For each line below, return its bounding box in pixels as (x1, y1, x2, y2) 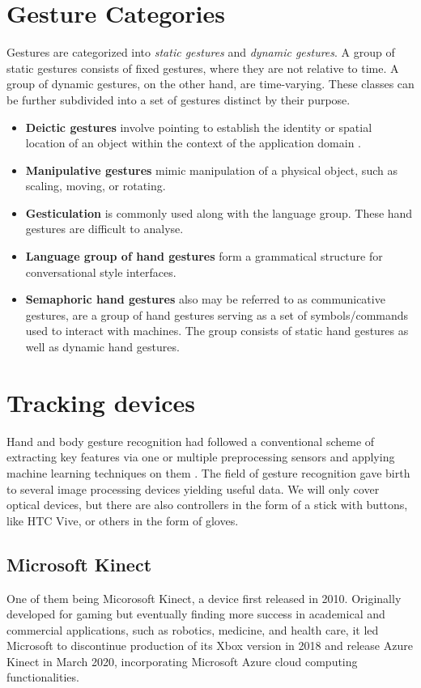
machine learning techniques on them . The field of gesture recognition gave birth (6, 464, 410, 481)
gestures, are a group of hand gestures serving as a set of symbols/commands (25, 306, 409, 323)
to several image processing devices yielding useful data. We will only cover (6, 480, 380, 497)
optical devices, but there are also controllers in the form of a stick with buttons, (6, 496, 408, 513)
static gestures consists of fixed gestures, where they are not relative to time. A (6, 59, 399, 76)
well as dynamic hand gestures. (25, 338, 180, 355)
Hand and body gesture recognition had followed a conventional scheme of (6, 432, 375, 449)
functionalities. (6, 669, 79, 686)
